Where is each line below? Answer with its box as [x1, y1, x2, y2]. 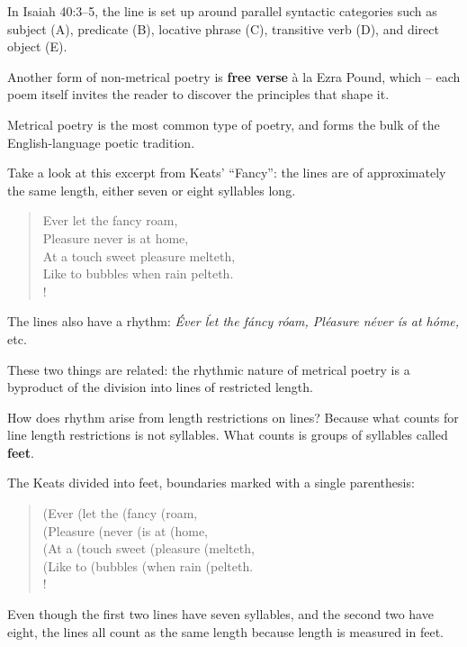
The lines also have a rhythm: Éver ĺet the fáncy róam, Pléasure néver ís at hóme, [7, 312, 460, 331]
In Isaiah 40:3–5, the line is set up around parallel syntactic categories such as [7, 2, 437, 20]
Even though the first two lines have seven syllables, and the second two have [7, 605, 434, 624]
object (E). [7, 37, 67, 56]
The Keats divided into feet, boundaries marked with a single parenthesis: [7, 473, 415, 492]
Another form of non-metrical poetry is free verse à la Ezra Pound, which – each [7, 67, 461, 86]
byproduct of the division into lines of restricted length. [7, 378, 313, 396]
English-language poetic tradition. [7, 132, 195, 151]
